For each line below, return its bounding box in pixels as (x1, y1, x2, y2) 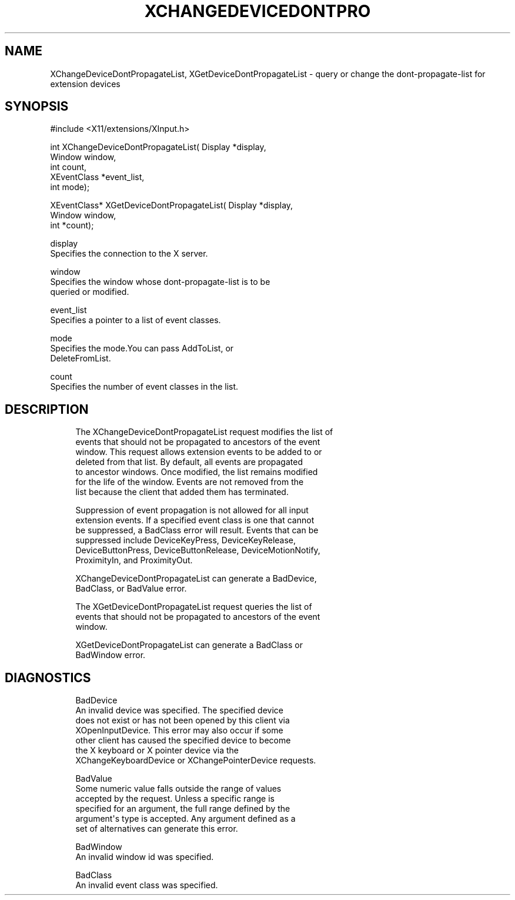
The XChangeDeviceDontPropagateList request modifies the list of (75, 427, 333, 437)
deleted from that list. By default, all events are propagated (75, 457, 303, 467)
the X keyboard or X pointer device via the (75, 745, 239, 756)
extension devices (50, 78, 121, 89)
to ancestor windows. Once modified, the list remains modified (75, 467, 318, 477)
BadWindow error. (75, 650, 146, 660)
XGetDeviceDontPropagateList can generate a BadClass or (75, 640, 303, 650)
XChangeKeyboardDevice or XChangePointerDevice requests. (75, 755, 316, 766)
